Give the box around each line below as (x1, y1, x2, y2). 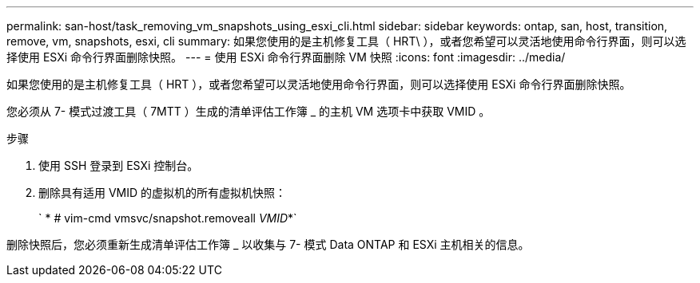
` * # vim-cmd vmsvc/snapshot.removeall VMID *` (38, 211, 297, 225)
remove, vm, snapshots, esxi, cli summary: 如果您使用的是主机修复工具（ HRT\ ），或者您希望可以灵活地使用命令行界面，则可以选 (6, 34, 686, 48)
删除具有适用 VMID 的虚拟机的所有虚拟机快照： (38, 186, 287, 199)
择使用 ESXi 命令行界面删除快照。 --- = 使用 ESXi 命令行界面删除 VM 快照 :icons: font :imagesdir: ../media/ (6, 50, 566, 64)
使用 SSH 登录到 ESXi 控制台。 (38, 159, 199, 172)
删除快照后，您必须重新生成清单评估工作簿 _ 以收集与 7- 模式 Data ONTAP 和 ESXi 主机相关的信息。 (6, 238, 530, 251)
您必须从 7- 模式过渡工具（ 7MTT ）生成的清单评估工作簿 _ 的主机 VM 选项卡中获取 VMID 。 (6, 104, 491, 118)
